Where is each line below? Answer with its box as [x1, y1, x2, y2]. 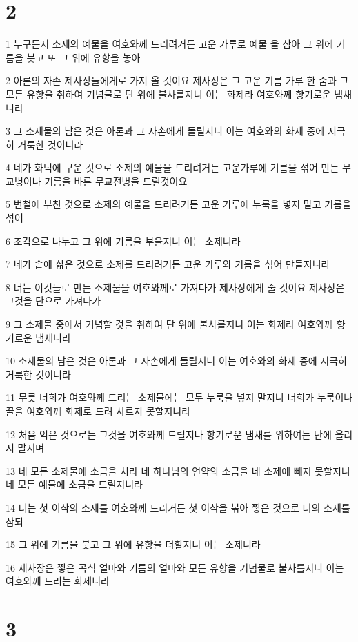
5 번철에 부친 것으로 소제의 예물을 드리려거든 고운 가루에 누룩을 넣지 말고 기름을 [6, 197, 351, 211]
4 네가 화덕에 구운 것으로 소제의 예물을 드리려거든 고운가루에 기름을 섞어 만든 [6, 160, 339, 175]
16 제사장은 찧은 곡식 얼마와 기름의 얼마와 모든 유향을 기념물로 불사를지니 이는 [6, 560, 344, 574]
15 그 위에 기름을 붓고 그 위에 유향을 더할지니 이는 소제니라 [6, 537, 261, 552]
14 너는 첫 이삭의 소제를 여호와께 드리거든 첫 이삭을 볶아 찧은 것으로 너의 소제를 [6, 500, 350, 514]
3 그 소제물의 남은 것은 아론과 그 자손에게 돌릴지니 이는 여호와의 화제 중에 [6, 124, 325, 138]
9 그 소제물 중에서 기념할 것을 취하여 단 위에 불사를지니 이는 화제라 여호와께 [6, 317, 334, 331]
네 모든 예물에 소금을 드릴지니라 [6, 477, 143, 492]
